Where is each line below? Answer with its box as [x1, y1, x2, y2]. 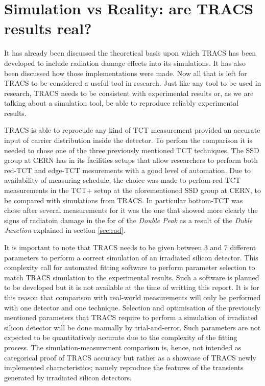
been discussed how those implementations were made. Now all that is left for [4, 67, 247, 78]
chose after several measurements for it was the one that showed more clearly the [4, 205, 258, 215]
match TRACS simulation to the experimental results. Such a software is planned [4, 272, 259, 282]
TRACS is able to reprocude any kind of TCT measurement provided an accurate [4, 125, 260, 135]
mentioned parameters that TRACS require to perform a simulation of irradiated [4, 312, 258, 323]
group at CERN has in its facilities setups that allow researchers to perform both [4, 155, 258, 165]
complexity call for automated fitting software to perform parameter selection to [4, 262, 255, 273]
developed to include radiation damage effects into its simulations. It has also [4, 57, 246, 68]
